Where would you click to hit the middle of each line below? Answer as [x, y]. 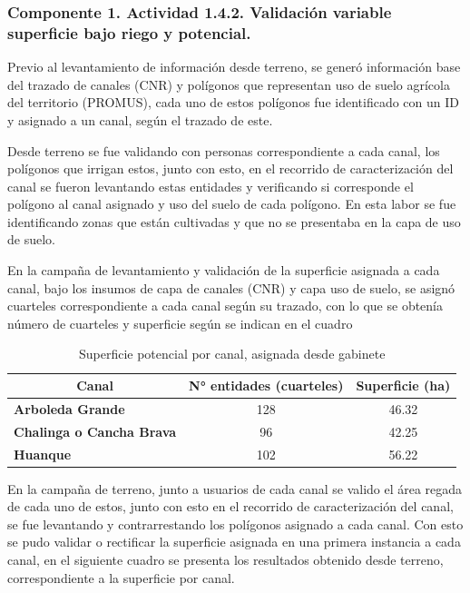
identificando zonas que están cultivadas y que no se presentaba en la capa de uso [234, 221]
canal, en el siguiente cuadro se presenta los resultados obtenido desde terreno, [225, 560]
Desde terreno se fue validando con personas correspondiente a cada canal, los [224, 150]
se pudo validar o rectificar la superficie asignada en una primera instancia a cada [234, 542]
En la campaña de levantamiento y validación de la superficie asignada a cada [224, 270]
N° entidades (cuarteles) [266, 385]
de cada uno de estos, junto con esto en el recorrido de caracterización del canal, [230, 506]
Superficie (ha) [403, 385]
